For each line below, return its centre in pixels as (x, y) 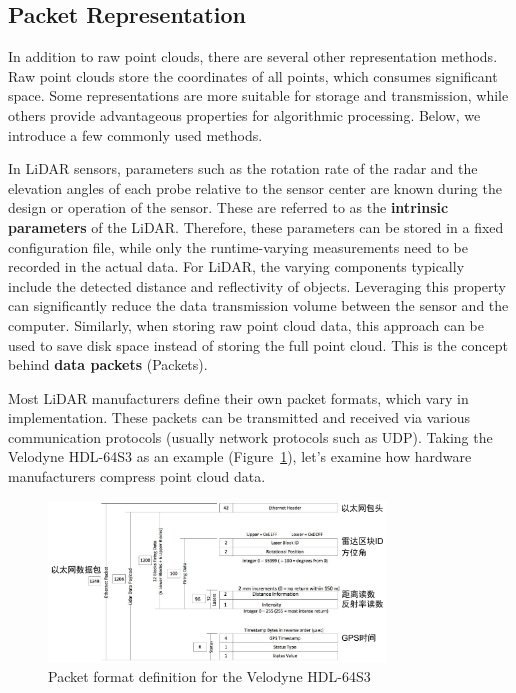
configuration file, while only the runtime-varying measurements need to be (238, 246)
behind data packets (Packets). (108, 364)
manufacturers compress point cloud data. (137, 476)
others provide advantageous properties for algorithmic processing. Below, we (244, 114)
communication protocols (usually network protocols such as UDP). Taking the (250, 436)
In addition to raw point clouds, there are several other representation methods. (253, 56)
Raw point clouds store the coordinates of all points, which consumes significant (253, 75)
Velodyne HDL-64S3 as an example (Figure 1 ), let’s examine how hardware (240, 456)
